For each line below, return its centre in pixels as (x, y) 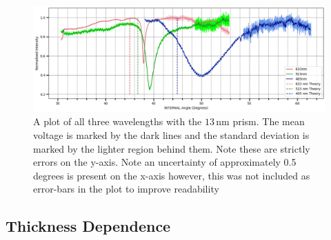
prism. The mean (269, 121)
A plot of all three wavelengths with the (118, 121)
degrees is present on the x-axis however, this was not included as (172, 175)
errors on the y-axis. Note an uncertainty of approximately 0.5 (165, 162)
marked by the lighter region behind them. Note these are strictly (172, 148)
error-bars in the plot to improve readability (126, 189)
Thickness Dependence (88, 226)
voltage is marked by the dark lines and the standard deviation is (171, 135)
